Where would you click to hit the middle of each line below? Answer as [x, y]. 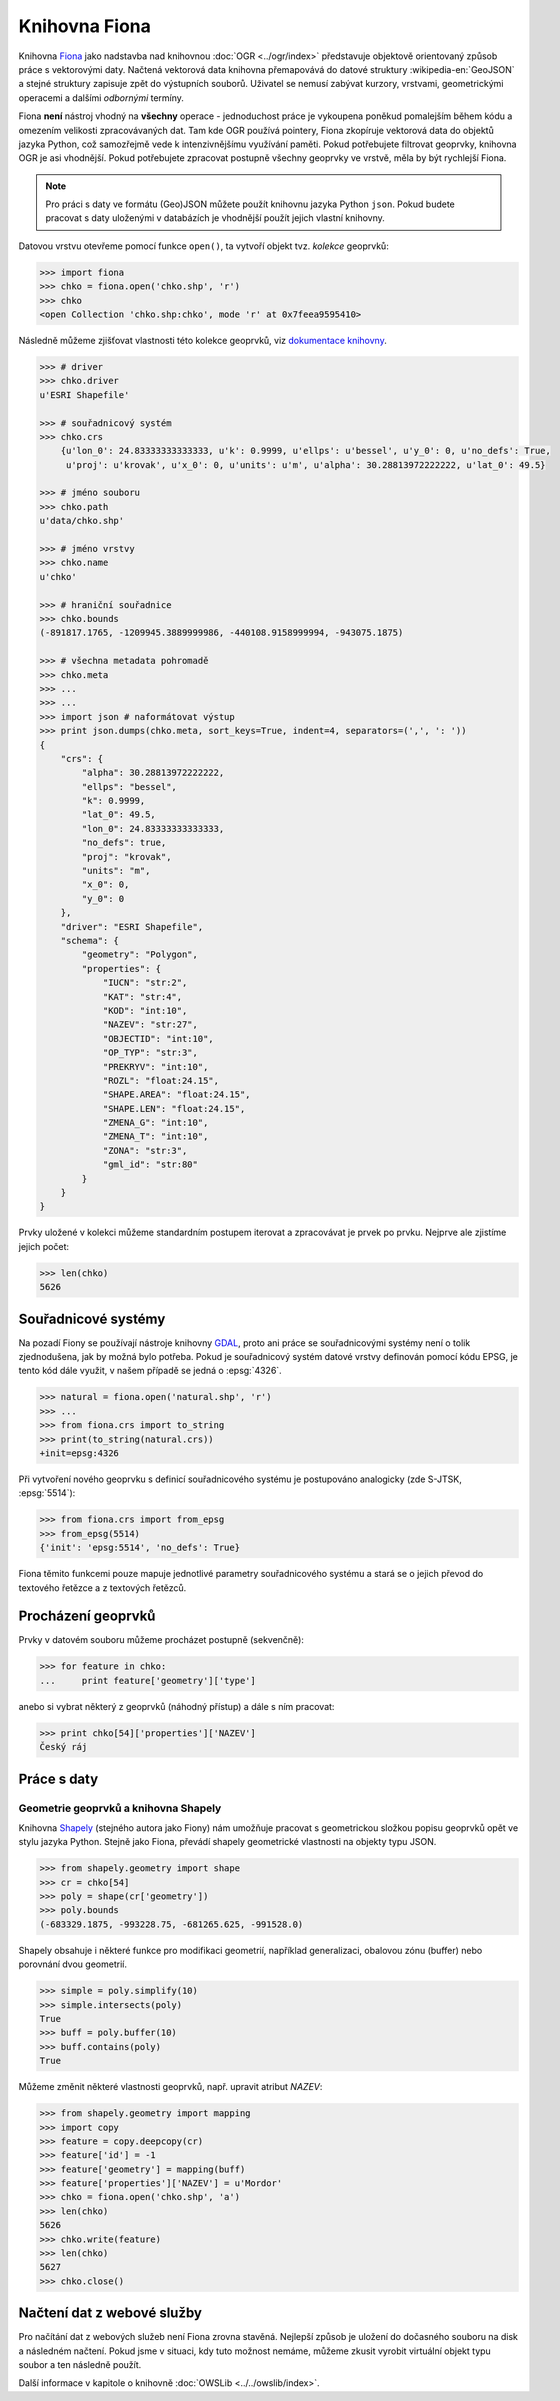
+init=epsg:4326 [79, 1453]
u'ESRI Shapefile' [84, 394]
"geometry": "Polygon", [140, 954]
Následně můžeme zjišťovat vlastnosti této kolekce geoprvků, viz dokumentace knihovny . [202, 340]
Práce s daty [58, 1778]
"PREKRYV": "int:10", [155, 1066]
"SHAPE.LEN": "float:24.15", [174, 1108]
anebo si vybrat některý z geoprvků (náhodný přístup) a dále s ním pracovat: [176, 1706]
